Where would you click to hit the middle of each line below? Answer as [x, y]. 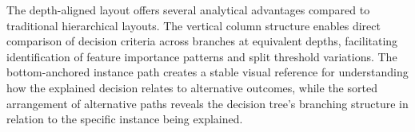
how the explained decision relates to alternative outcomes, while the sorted [192, 87]
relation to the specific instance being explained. [125, 119]
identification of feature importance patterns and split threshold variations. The [202, 56]
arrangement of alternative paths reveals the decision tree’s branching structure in [207, 103]
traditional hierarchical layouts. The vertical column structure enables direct [194, 25]
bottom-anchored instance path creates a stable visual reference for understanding [207, 72]
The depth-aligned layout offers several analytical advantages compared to [188, 10]
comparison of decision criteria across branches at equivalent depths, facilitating [202, 41]
